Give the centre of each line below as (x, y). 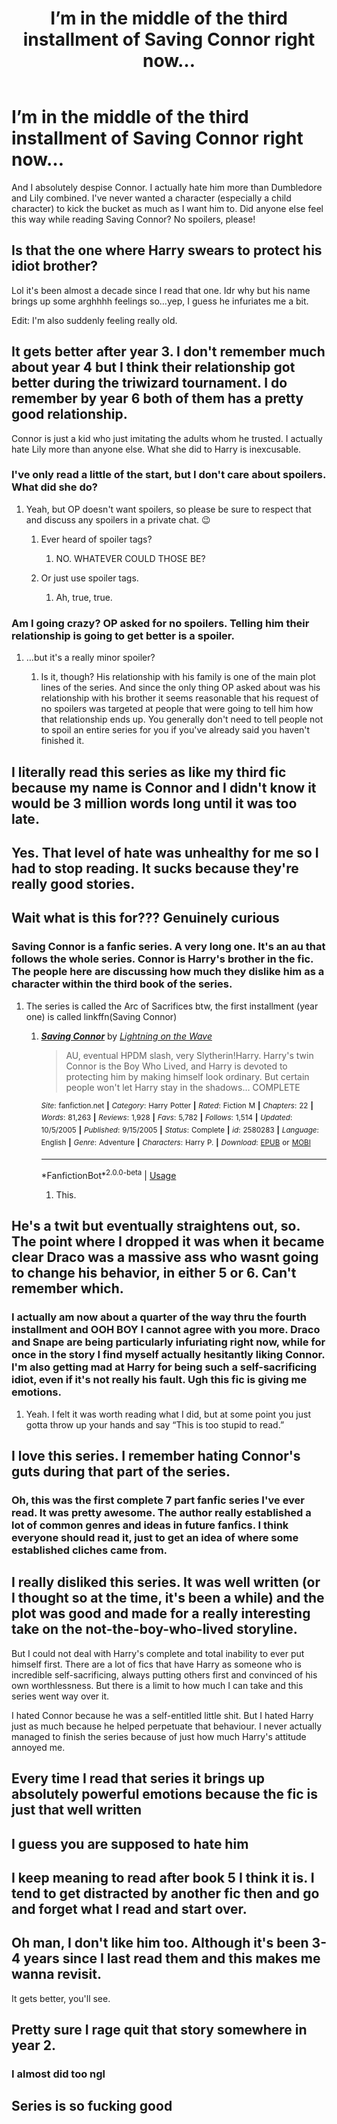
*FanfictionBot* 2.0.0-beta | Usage (108, 1174)
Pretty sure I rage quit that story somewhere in (159, 2030)
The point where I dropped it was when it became (168, 1242)
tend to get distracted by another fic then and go (165, 1893)
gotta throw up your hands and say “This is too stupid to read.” (155, 1424)
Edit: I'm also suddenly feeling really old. (94, 320)
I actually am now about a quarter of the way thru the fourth (159, 1317)
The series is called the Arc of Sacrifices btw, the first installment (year (172, 1006)
